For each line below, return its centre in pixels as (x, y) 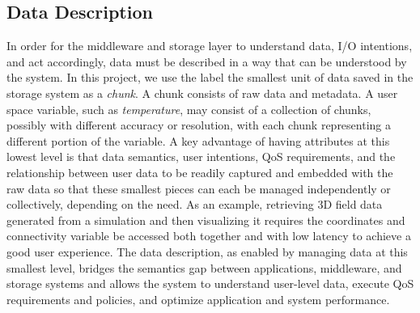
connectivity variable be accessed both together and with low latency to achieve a (209, 236)
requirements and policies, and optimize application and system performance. (198, 299)
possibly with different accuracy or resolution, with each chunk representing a (199, 125)
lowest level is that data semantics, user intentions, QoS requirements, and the (201, 156)
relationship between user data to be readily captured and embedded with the (200, 172)
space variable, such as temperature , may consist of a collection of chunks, (189, 109)
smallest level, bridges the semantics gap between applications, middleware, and (204, 267)
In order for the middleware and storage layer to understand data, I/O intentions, (210, 46)
